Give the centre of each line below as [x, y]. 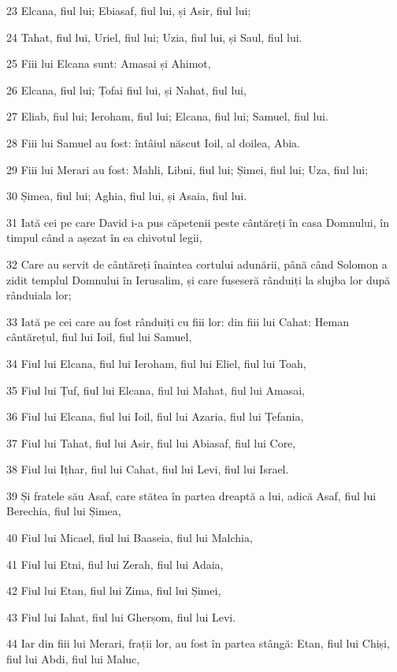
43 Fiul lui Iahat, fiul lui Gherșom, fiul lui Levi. [121, 616]
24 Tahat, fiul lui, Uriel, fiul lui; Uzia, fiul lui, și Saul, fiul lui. [154, 37]
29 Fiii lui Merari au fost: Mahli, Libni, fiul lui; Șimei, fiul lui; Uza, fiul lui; [187, 169]
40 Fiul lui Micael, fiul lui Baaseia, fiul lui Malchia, [130, 538]
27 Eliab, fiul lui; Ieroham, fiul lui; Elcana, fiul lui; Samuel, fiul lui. [167, 116]
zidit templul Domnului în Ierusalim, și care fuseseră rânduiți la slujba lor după [198, 279]
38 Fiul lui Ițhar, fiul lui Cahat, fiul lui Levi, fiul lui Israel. [148, 469]
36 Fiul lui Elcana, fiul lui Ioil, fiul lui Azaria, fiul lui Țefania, [155, 416]
